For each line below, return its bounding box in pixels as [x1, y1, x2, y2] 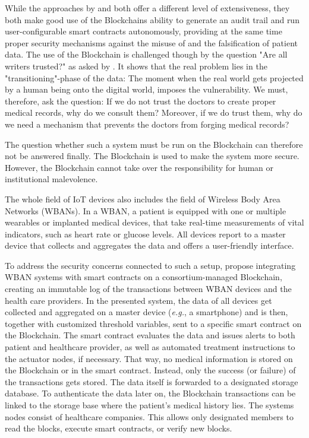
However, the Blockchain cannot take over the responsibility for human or [5, 161, 274, 173]
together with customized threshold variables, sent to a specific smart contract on [5, 317, 302, 329]
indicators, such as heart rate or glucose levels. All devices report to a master [5, 227, 286, 240]
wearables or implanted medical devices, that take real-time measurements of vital [5, 216, 304, 228]
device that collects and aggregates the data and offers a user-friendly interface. [5, 239, 294, 252]
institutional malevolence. [5, 173, 98, 185]
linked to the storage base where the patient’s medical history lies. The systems [5, 399, 294, 411]
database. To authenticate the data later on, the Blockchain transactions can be [5, 387, 296, 399]
